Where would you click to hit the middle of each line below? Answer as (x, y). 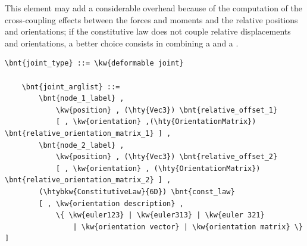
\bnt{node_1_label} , (82, 99)
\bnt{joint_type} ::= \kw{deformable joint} (94, 63)
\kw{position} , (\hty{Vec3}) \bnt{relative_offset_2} (167, 157)
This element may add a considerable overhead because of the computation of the (153, 8)
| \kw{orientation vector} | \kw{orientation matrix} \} (188, 227)
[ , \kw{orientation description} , (111, 203)
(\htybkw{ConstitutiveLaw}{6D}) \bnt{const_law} (137, 191)
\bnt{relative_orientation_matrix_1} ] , (88, 133)
